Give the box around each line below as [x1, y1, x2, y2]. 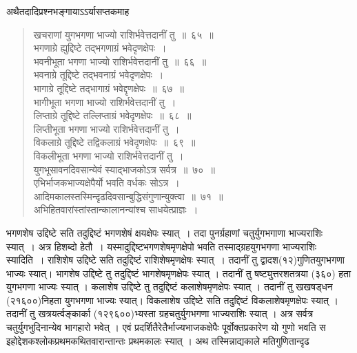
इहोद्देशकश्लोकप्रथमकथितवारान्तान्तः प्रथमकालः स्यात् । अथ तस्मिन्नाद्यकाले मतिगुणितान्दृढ [6, 333, 309, 347]
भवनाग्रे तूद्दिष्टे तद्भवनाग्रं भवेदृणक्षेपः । [33, 67, 164, 82]
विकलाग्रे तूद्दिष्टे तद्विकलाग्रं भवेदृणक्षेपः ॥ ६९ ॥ [33, 135, 196, 149]
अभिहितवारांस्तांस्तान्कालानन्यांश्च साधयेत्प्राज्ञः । [33, 202, 198, 217]
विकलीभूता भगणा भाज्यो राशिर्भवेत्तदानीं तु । [33, 148, 184, 162]
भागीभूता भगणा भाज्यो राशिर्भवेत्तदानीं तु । [33, 94, 176, 109]
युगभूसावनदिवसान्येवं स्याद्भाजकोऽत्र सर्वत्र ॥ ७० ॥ [33, 162, 215, 176]
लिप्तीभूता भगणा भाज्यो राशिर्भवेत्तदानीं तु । [33, 121, 180, 136]
